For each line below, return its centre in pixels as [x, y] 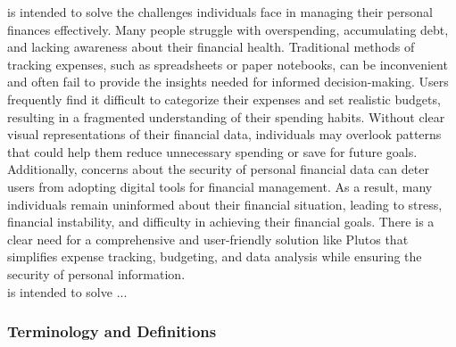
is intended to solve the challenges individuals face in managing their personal [220, 12]
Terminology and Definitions [112, 331]
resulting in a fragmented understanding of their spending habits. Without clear [226, 116]
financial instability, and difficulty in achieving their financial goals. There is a [221, 222]
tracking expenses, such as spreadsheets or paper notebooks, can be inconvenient [228, 64]
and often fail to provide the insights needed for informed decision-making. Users [228, 82]
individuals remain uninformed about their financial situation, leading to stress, [225, 204]
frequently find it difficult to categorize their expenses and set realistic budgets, [224, 99]
